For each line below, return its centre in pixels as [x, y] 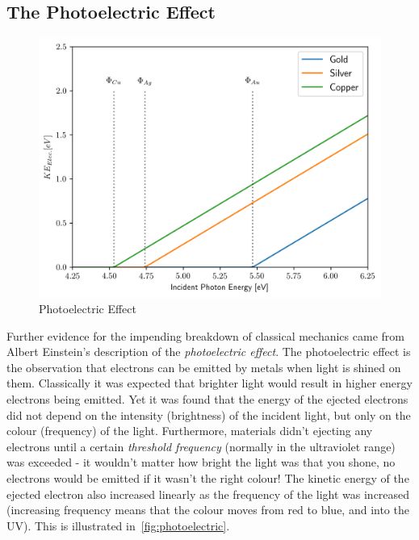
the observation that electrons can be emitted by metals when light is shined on [204, 367]
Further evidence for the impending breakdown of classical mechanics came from [205, 335]
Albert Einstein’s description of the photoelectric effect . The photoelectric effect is [209, 352]
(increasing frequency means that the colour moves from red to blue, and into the [208, 510]
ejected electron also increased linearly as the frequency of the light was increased [208, 494]
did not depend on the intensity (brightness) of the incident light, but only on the [209, 414]
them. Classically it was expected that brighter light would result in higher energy [209, 383]
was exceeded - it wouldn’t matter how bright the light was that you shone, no [201, 462]
